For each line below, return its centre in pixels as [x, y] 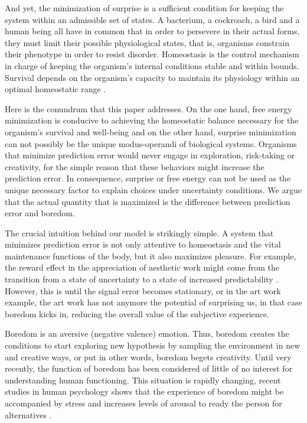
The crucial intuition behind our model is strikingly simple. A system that [139, 232]
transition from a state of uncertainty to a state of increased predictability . [142, 279]
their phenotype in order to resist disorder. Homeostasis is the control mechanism [152, 54]
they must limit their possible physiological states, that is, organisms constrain [147, 42]
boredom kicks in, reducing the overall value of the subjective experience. [137, 313]
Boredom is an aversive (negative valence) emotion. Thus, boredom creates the [147, 333]
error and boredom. [40, 213]
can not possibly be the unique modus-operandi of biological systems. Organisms [151, 143]
